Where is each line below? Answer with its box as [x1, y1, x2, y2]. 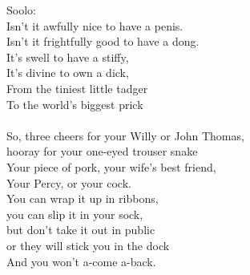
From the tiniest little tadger [6, 79, 148, 96]
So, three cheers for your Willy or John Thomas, [6, 127, 244, 144]
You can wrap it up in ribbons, [6, 190, 159, 207]
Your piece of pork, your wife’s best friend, [6, 158, 216, 175]
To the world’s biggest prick [6, 95, 143, 112]
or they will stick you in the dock [6, 237, 170, 253]
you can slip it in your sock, [6, 205, 143, 222]
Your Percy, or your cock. [6, 174, 131, 191]
